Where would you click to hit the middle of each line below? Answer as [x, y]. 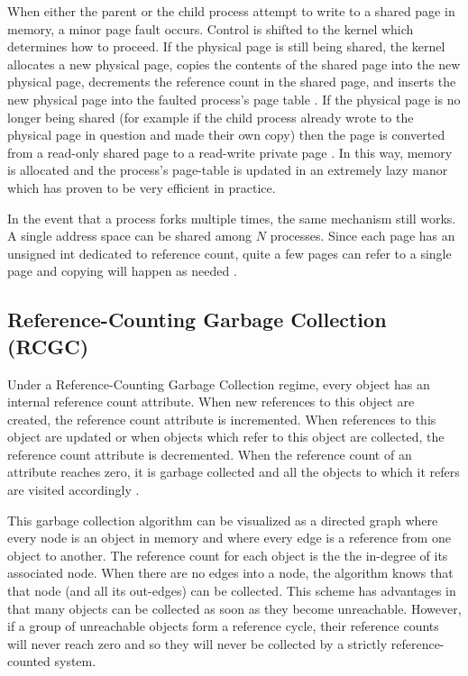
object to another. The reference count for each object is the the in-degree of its [228, 555]
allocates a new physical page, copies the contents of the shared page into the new [234, 64]
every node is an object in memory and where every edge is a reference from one [229, 538]
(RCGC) [48, 346]
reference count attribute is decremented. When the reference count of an [210, 454]
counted [29, 661]
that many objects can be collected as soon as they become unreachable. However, [234, 608]
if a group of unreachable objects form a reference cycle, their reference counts [223, 626]
